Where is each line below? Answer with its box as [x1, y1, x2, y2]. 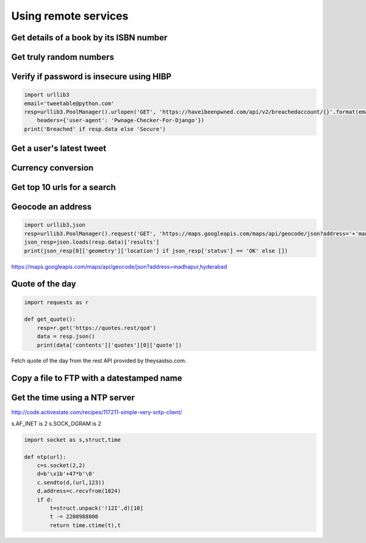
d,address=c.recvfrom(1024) [37, 487, 121, 495]
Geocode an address [11, 202, 92, 212]
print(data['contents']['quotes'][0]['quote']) [37, 341, 182, 348]
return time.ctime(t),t [49, 522, 121, 528]
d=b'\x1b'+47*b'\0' [37, 470, 96, 478]
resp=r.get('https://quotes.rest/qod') [37, 324, 157, 331]
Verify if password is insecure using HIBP [11, 71, 172, 82]
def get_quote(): [24, 316, 76, 323]
